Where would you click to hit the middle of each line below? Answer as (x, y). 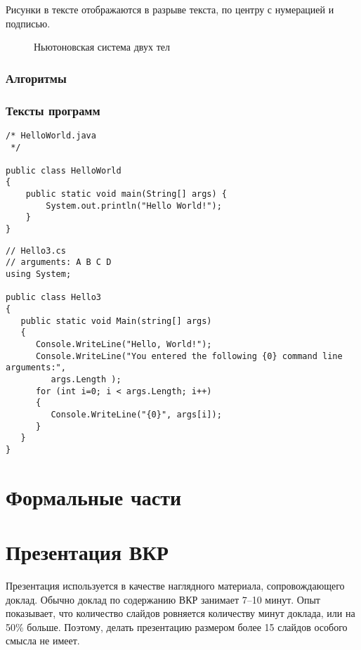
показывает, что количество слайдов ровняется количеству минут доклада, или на (180, 613)
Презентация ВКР (87, 552)
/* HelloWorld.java (51, 135)
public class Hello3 (54, 298)
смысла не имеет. (43, 641)
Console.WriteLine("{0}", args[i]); (136, 414)
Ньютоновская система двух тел (102, 47)
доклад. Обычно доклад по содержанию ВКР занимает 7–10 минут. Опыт (163, 599)
